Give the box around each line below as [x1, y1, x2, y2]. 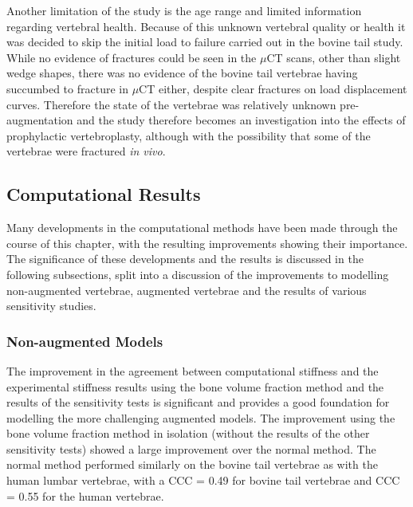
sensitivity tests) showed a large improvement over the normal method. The [6, 440, 376, 457]
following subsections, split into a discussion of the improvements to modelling [6, 265, 389, 282]
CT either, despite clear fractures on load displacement [139, 80, 407, 96]
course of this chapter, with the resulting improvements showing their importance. [6, 234, 408, 251]
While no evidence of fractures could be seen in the [6, 49, 257, 65]
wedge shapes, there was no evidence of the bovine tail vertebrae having [6, 65, 358, 81]
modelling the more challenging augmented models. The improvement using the [6, 409, 395, 426]
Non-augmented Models [6, 331, 163, 351]
